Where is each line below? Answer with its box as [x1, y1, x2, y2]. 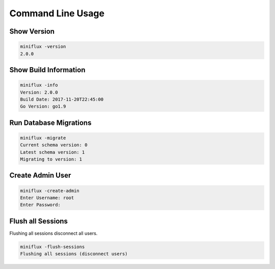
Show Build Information [9, 65, 86, 74]
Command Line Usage [9, 8, 104, 19]
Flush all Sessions [9, 217, 68, 225]
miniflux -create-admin [20, 187, 80, 194]
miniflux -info [20, 82, 58, 88]
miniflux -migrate [20, 135, 66, 141]
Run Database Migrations [9, 118, 92, 127]
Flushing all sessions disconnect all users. [9, 230, 98, 236]
